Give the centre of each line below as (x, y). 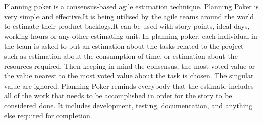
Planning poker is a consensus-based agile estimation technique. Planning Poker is (131, 6)
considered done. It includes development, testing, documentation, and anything (128, 105)
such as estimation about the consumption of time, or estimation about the (121, 55)
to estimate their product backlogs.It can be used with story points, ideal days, (127, 26)
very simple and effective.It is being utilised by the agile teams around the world (129, 16)
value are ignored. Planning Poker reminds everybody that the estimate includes (129, 85)
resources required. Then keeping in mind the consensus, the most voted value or (130, 66)
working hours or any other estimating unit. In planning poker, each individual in (131, 36)
